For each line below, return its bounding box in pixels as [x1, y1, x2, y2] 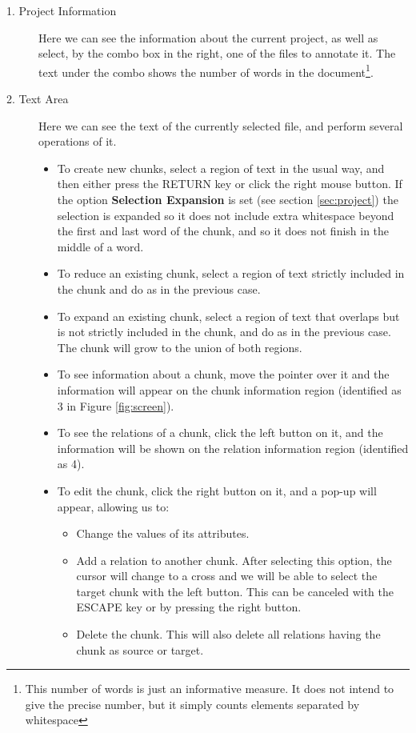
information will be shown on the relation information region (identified [57, 439, 409, 456]
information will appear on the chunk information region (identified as [57, 381, 402, 398]
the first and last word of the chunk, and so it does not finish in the [57, 222, 390, 239]
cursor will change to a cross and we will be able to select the [76, 567, 378, 584]
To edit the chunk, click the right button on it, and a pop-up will [57, 482, 377, 499]
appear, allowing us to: [57, 498, 170, 515]
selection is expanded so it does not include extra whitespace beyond [57, 206, 394, 223]
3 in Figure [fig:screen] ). [57, 397, 174, 414]
